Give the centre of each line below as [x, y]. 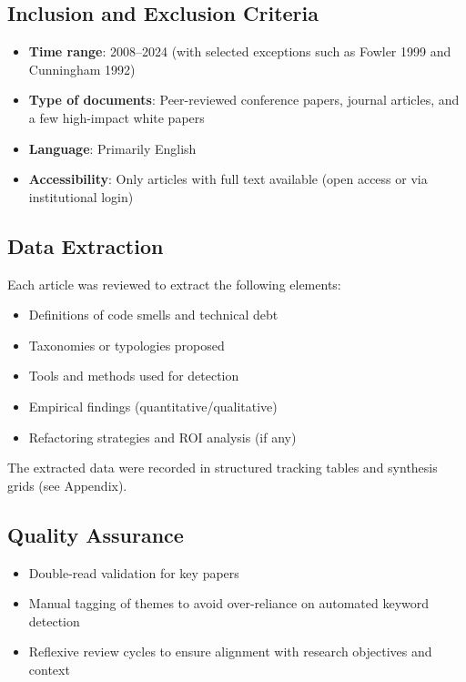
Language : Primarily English [112, 148]
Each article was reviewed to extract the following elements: [174, 284]
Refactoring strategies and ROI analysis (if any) [162, 437]
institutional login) [81, 196]
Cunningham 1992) [82, 69]
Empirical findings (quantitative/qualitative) [153, 406]
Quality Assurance [96, 534]
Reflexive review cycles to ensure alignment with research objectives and [230, 651]
